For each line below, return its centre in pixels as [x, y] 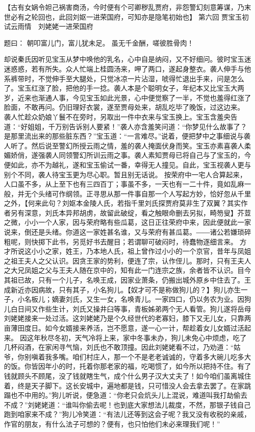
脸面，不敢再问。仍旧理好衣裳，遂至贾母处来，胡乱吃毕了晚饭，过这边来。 [124, 107]
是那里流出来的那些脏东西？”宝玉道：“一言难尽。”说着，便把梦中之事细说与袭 [127, 136]
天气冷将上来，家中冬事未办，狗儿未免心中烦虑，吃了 [161, 337]
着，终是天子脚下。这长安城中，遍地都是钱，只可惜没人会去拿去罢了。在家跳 [127, 385]
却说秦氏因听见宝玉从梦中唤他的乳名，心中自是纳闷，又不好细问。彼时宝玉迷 [127, 59]
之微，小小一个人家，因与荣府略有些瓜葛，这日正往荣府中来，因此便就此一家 [127, 222]
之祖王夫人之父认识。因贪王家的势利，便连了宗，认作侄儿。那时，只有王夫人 [127, 260]
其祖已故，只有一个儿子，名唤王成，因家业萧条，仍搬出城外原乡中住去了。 [124, 280]
